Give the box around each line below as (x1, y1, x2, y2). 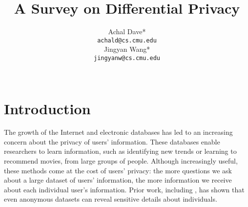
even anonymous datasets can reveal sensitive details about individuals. (4, 194, 217, 204)
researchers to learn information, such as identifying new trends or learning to (4, 146, 237, 156)
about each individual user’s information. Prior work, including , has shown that (4, 184, 245, 194)
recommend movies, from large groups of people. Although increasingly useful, (4, 155, 238, 166)
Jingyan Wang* (103, 44, 150, 54)
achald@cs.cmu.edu (97, 37, 157, 44)
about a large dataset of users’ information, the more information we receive (4, 175, 232, 185)
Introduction (4, 99, 91, 119)
